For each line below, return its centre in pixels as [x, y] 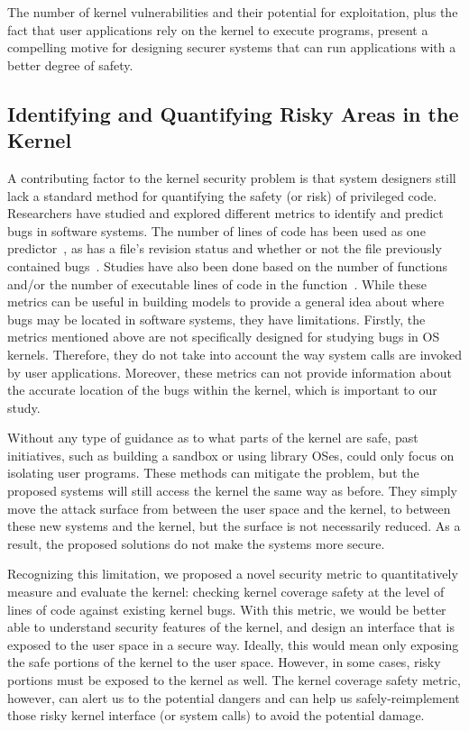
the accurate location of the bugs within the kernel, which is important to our [222, 390]
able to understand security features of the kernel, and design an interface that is [231, 627]
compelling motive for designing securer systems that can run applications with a [232, 47]
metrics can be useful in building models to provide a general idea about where [226, 302]
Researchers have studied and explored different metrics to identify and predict [225, 213]
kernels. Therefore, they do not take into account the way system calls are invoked [235, 354]
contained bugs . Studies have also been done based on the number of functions [228, 265]
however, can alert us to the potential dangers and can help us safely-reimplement [234, 697]
